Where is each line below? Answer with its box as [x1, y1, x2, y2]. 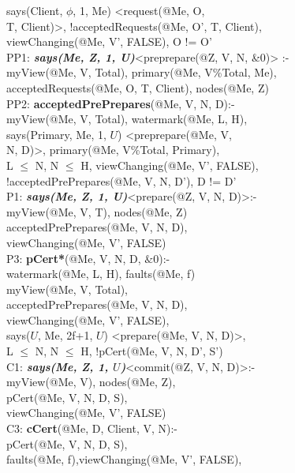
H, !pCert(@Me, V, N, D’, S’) [80, 343, 223, 359]
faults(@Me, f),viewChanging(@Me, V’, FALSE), [6, 451, 242, 467]
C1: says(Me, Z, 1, [6, 358, 109, 374]
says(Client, [6, 2, 63, 18]
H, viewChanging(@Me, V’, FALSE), [80, 156, 259, 173]
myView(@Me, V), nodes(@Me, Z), [6, 374, 176, 390]
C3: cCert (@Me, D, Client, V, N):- [6, 420, 177, 437]
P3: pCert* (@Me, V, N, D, [6, 250, 141, 266]
